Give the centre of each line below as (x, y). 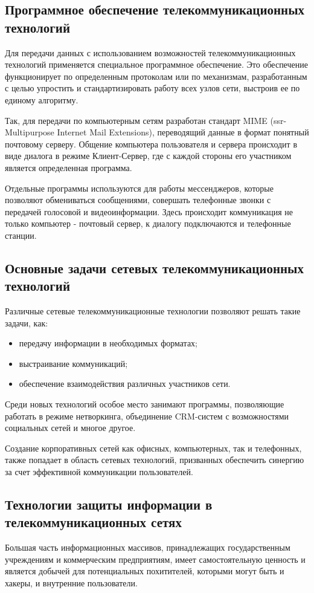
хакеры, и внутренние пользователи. (71, 583)
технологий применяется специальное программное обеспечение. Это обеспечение (156, 64)
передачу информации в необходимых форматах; (108, 343)
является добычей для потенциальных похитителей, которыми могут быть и (145, 571)
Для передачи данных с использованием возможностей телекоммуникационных (150, 52)
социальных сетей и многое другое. (70, 428)
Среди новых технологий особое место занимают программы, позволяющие (145, 404)
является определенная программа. (69, 167)
